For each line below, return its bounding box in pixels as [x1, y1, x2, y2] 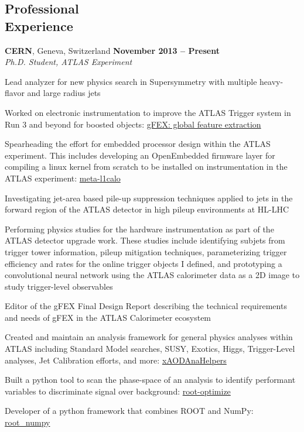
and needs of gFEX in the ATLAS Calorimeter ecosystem [5, 311, 211, 323]
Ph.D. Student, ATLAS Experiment [5, 56, 132, 68]
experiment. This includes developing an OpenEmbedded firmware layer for [5, 149, 275, 161]
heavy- [259, 75, 283, 87]
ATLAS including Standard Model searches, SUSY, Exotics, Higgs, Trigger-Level [5, 342, 295, 355]
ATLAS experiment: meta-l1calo [5, 172, 121, 184]
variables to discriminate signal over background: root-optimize [5, 385, 231, 397]
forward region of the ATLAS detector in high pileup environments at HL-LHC [5, 203, 289, 215]
